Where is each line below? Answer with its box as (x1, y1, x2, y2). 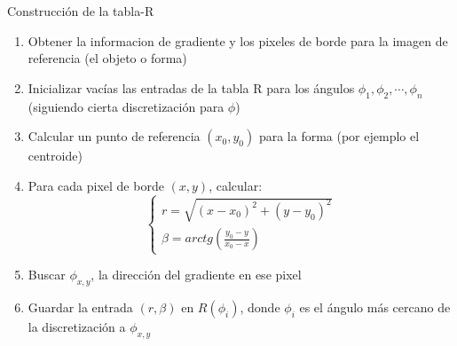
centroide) (28, 146, 83, 165)
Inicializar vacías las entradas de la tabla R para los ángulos (28, 78, 355, 97)
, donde (240, 298, 280, 317)
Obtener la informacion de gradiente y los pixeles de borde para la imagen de (28, 31, 448, 50)
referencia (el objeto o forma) (28, 49, 187, 67)
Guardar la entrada (28, 298, 133, 317)
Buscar (28, 265, 66, 284)
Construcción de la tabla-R (7, 2, 154, 20)
